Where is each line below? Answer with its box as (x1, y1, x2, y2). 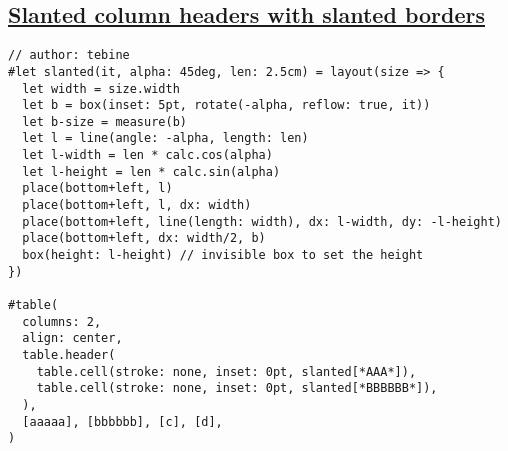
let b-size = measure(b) (22, 114, 187, 129)
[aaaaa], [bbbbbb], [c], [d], (22, 414, 223, 429)
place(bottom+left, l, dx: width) (22, 198, 252, 213)
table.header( (22, 348, 116, 363)
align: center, (22, 331, 123, 346)
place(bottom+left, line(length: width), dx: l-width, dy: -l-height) (22, 214, 502, 229)
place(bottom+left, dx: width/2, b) (22, 231, 266, 246)
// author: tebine (8, 48, 130, 63)
